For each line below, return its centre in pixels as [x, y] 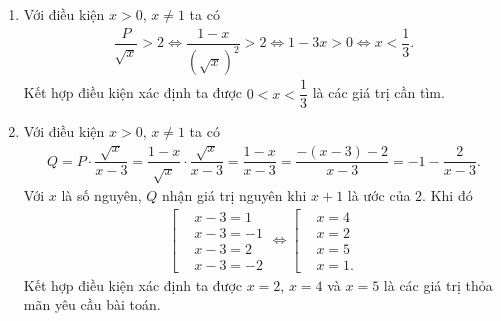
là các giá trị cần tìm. [378, 92]
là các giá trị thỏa [438, 284]
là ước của [379, 195]
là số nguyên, [101, 195]
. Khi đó [447, 195]
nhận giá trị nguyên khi [234, 195]
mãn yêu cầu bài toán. [92, 304]
